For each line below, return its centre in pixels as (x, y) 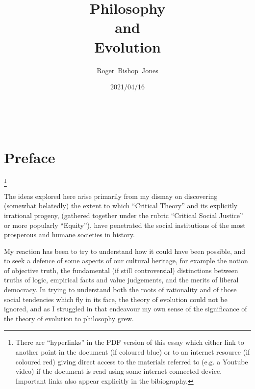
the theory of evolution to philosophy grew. (69, 318)
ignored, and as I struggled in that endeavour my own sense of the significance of (126, 309)
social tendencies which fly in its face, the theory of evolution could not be (116, 299)
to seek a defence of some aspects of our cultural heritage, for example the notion (126, 261)
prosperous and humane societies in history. (69, 235)
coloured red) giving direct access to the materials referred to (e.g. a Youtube (132, 361)
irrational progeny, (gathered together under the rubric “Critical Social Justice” (124, 215)
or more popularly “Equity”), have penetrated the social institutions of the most (125, 225)
